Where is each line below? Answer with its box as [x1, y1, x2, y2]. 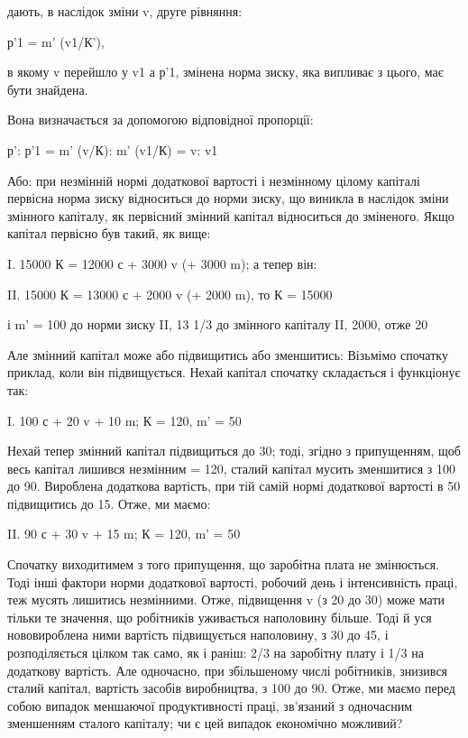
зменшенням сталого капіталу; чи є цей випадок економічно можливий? [7, 714, 403, 733]
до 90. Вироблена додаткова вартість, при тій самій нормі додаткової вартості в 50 [7, 476, 461, 495]
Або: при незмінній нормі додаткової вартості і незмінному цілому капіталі [7, 171, 420, 189]
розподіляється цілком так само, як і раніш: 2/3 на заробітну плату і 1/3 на [7, 643, 424, 662]
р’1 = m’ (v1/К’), [7, 32, 105, 51]
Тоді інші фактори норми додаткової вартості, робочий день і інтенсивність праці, [7, 572, 458, 591]
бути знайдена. [7, 79, 88, 98]
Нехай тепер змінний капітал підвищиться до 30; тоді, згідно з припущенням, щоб [7, 441, 461, 460]
